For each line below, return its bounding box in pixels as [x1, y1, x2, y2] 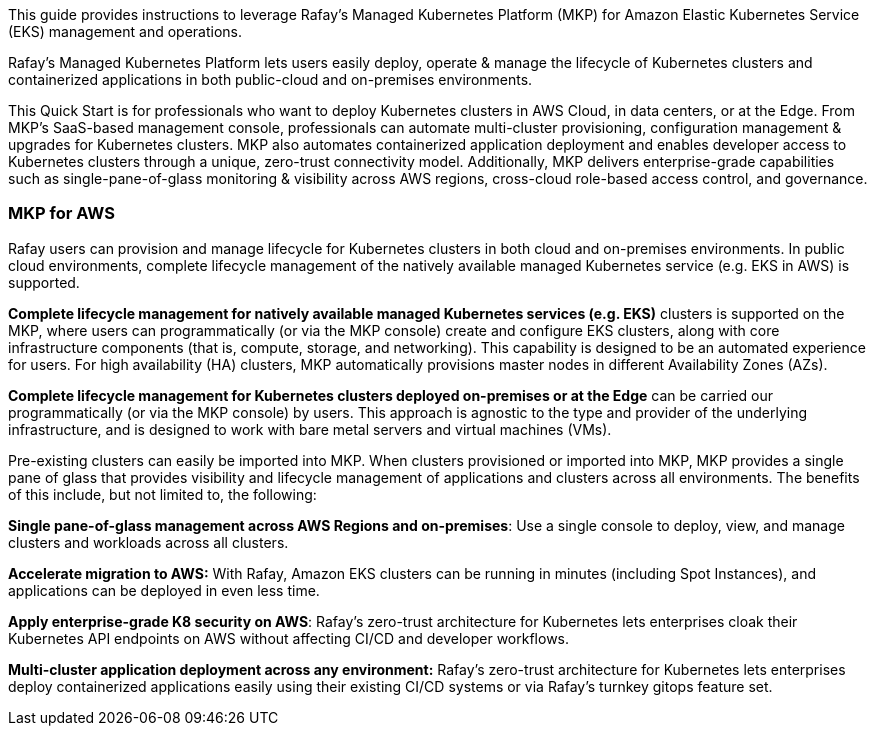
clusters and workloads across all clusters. [8, 533, 289, 551]
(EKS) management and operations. [8, 23, 243, 40]
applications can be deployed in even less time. [8, 581, 320, 599]
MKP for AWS [8, 203, 115, 224]
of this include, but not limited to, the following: [8, 485, 317, 503]
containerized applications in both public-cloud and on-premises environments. [8, 71, 533, 88]
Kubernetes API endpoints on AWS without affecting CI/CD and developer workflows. [8, 629, 570, 647]
